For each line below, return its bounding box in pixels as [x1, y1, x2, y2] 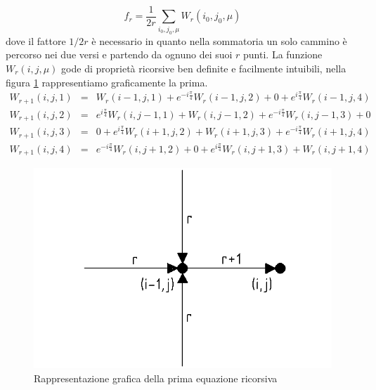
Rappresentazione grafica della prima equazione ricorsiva [34, 370, 278, 385]
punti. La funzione [243, 47, 323, 62]
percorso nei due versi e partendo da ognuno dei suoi [6, 47, 233, 62]
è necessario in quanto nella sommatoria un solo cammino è [91, 33, 347, 48]
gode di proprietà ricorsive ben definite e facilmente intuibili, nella [61, 60, 346, 75]
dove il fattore [6, 33, 66, 48]
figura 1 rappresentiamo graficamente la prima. [6, 74, 208, 89]
